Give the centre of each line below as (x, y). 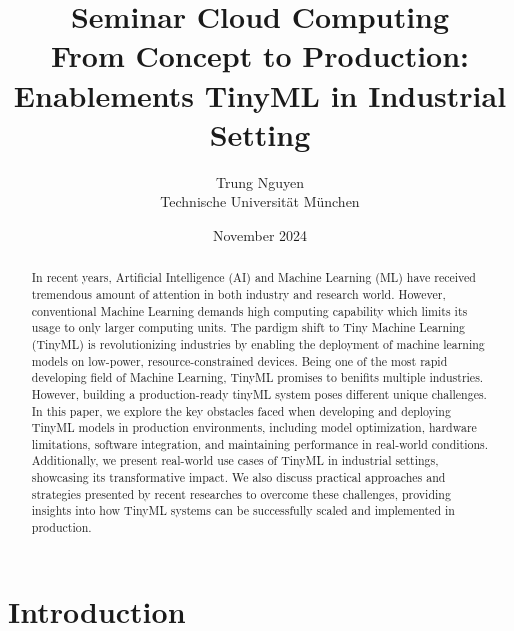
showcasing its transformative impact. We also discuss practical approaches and (238, 477)
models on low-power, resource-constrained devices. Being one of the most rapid (239, 360)
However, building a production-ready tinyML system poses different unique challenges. (259, 393)
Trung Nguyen (260, 181)
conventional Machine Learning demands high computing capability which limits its (249, 310)
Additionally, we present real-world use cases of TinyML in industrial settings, (235, 460)
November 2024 (260, 234)
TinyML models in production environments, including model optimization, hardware (254, 427)
